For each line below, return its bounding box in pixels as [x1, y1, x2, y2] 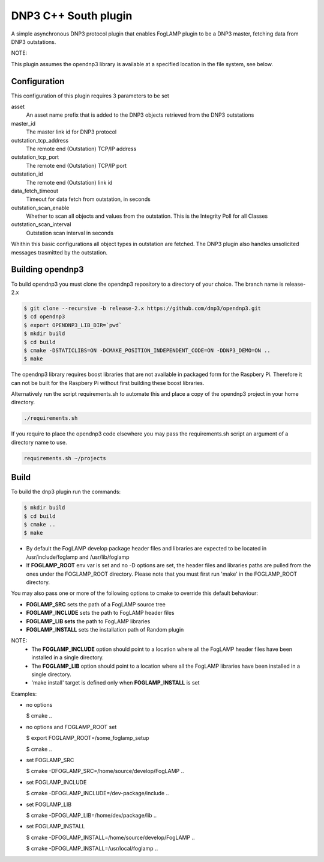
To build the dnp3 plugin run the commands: [11, 488, 121, 496]
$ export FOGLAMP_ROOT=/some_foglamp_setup [26, 734, 149, 742]
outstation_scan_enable [11, 204, 70, 211]
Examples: [11, 690, 37, 697]
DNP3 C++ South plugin [11, 9, 133, 22]
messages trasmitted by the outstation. [11, 248, 108, 256]
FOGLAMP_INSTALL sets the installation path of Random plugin [26, 626, 184, 633]
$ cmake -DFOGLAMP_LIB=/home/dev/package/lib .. [26, 811, 157, 819]
